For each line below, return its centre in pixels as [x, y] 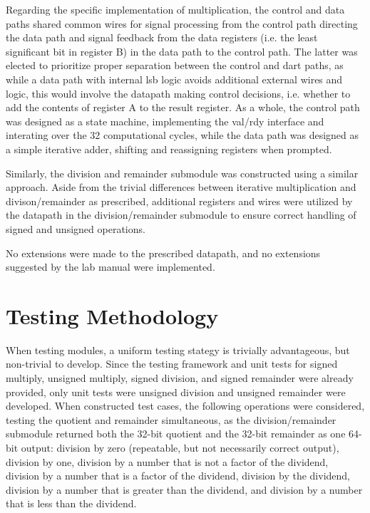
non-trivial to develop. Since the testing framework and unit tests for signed [172, 364]
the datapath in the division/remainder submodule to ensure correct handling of [181, 215]
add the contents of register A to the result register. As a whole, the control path [183, 107]
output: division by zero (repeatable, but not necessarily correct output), [180, 447]
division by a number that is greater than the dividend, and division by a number [184, 489]
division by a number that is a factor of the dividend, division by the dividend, [178, 476]
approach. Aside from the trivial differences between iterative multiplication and [181, 187]
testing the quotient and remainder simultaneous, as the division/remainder [171, 419]
